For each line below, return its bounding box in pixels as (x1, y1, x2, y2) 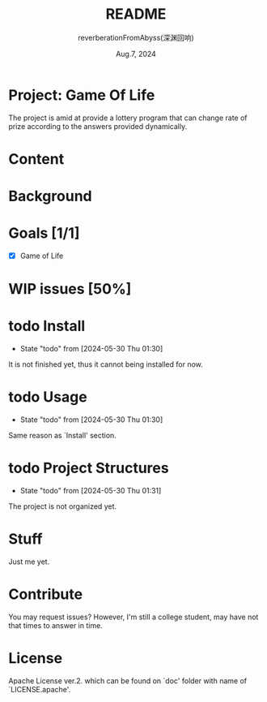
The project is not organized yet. (8, 502, 117, 511)
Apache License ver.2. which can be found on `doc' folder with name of (8, 675, 248, 686)
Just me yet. (8, 557, 50, 566)
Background (8, 187, 92, 205)
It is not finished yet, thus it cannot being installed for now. (8, 360, 204, 369)
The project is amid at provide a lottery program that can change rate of (8, 113, 248, 123)
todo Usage (8, 388, 87, 407)
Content (8, 149, 65, 168)
